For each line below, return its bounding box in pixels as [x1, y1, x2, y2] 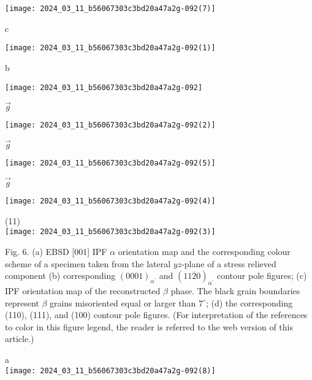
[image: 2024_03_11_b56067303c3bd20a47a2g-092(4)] [5, 197, 216, 206]
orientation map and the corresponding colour [118, 245, 291, 258]
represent [5, 296, 39, 309]
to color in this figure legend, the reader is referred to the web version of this [5, 320, 293, 333]
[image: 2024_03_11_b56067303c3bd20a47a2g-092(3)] [5, 227, 216, 237]
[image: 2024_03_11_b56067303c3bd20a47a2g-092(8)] [5, 366, 216, 375]
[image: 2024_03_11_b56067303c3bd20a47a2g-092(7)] [5, 4, 216, 13]
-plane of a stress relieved [181, 257, 276, 270]
